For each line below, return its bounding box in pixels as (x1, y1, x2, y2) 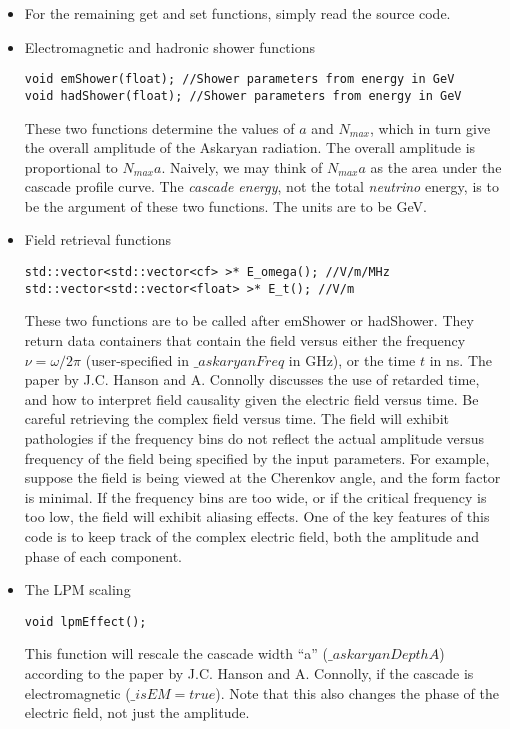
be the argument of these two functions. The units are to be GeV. (24, 195, 427, 216)
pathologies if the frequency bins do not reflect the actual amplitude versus (24, 427, 485, 448)
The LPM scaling (24, 579, 131, 600)
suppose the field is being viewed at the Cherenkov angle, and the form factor (24, 467, 501, 488)
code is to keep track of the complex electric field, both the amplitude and (24, 525, 480, 546)
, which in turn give (369, 117, 491, 138)
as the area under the (370, 156, 502, 177)
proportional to (24, 156, 118, 177)
